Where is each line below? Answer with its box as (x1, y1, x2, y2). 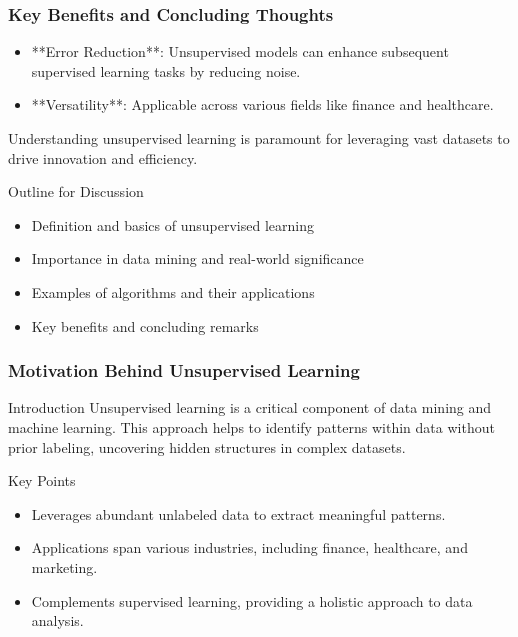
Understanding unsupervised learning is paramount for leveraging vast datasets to (8, 128, 510, 148)
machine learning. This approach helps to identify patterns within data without (8, 416, 495, 437)
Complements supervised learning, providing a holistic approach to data (31, 590, 473, 611)
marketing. (31, 556, 98, 577)
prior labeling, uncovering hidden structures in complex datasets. (8, 436, 406, 457)
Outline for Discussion (8, 181, 144, 202)
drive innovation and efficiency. (8, 147, 198, 168)
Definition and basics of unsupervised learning (31, 214, 314, 235)
